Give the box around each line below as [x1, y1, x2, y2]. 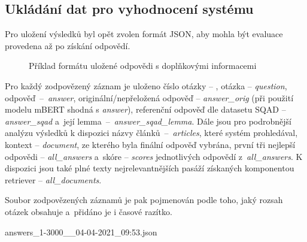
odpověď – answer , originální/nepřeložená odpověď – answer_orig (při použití [5, 91, 294, 104]
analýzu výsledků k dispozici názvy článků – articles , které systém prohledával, [5, 126, 298, 139]
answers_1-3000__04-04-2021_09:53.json [5, 225, 157, 238]
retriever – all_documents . [5, 173, 102, 186]
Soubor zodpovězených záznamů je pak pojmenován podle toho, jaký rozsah [5, 193, 283, 206]
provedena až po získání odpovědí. [5, 39, 130, 52]
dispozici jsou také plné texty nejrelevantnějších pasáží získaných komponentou [5, 162, 294, 174]
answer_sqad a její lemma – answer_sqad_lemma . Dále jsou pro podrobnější [5, 114, 291, 127]
